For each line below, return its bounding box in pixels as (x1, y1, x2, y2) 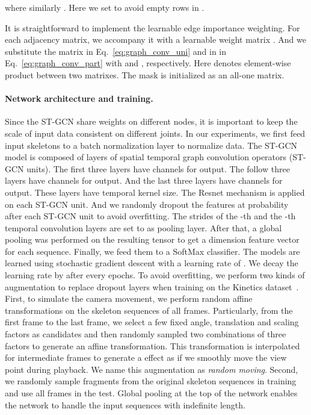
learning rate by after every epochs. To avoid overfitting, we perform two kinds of (5, 269, 305, 281)
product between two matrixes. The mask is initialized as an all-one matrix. (5, 68, 285, 81)
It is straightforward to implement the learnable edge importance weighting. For (5, 21, 300, 34)
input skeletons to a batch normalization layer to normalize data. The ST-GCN (5, 139, 298, 151)
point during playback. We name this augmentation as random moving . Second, (5, 363, 298, 375)
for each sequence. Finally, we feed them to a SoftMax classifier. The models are (5, 245, 300, 257)
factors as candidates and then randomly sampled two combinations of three (5, 328, 286, 340)
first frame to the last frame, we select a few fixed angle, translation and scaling (5, 316, 299, 328)
